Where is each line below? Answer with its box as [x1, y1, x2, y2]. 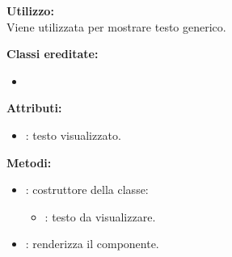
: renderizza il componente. [25, 235, 159, 252]
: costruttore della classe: [25, 181, 149, 198]
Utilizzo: [6, 2, 54, 19]
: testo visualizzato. [25, 126, 121, 143]
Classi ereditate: [6, 45, 99, 62]
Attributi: [6, 99, 62, 116]
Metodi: [6, 154, 52, 171]
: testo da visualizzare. [44, 208, 156, 225]
